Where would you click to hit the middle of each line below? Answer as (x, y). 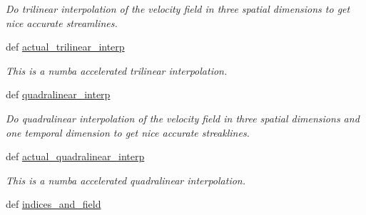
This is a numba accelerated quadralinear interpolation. (126, 180)
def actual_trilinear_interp (65, 47)
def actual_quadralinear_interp (75, 156)
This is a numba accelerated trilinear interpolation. (117, 70)
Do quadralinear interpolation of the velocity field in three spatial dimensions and (183, 118)
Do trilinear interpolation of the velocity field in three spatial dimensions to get (178, 9)
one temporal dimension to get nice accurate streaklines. (128, 132)
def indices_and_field (54, 204)
